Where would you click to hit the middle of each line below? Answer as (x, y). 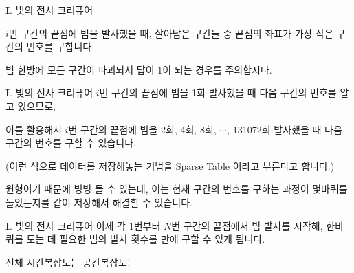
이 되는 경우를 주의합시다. (217, 69)
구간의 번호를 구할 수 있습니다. (71, 143)
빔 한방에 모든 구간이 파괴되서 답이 (80, 69)
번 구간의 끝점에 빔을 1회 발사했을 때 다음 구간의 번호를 (218, 92)
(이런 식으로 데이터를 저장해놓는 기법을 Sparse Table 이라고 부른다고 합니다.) (170, 165)
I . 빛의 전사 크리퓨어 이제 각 (66, 225)
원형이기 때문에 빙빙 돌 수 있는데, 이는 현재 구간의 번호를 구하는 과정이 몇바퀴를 (177, 189)
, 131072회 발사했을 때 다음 (285, 129)
